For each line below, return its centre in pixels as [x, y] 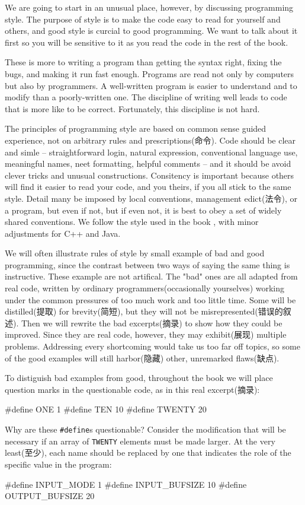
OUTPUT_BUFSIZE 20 [50, 496]
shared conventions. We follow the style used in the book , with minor [132, 222]
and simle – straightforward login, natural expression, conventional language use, [151, 152]
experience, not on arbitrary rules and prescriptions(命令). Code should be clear [150, 140]
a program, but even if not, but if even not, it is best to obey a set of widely [143, 210]
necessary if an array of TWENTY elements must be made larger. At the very [140, 441]
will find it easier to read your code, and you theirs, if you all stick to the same [148, 187]
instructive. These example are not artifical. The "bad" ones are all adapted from [151, 276]
